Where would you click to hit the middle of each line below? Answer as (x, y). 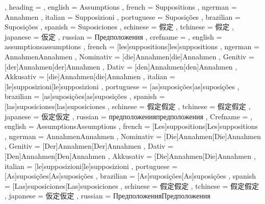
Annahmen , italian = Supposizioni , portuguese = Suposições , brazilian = (123, 16)
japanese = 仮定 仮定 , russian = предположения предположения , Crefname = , (128, 116)
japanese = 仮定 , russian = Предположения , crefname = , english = (113, 36)
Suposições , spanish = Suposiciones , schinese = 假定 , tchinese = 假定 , (119, 27)
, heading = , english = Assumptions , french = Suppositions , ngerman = (121, 7)
